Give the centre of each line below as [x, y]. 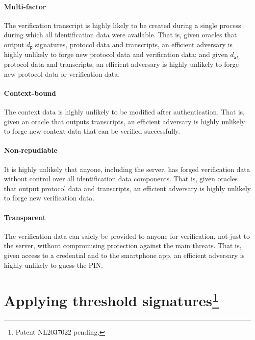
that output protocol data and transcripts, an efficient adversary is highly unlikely [127, 188]
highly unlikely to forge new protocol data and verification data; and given [116, 54]
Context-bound [30, 93]
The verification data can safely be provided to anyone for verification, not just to [127, 236]
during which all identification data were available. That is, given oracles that [121, 35]
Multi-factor [25, 6]
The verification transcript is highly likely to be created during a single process [123, 25]
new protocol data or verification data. [62, 73]
